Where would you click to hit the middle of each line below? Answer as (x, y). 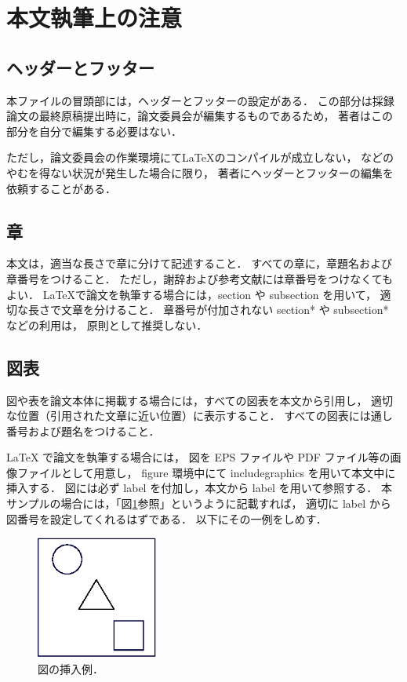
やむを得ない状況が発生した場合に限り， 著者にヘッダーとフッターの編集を (200, 172)
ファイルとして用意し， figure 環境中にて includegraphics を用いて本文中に (206, 472)
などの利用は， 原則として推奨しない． (107, 325)
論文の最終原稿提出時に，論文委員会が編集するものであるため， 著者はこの (200, 116)
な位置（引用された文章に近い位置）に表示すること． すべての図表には (189, 416)
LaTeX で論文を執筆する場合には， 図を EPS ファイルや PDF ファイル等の (198, 457)
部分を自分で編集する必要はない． (94, 131)
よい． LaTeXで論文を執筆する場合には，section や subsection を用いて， (191, 294)
